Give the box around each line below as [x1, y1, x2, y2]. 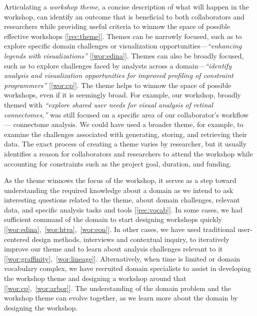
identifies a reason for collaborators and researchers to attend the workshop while [4, 148, 253, 158]
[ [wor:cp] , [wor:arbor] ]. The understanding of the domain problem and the [4, 282, 231, 293]
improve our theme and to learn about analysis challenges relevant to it [4, 243, 223, 254]
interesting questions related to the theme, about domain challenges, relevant [4, 194, 240, 205]
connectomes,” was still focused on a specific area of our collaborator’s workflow [4, 109, 248, 119]
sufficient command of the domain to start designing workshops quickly [4, 214, 222, 224]
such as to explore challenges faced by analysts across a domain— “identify [4, 60, 231, 70]
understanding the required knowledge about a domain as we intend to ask [4, 184, 233, 195]
